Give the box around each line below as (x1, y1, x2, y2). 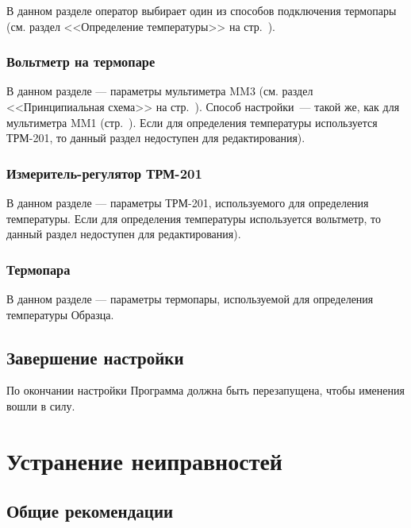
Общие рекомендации (6, 499, 174, 523)
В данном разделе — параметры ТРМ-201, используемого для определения (6, 195, 369, 210)
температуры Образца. (6, 306, 114, 322)
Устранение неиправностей (6, 444, 282, 476)
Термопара (6, 259, 71, 279)
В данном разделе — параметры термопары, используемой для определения (6, 291, 374, 306)
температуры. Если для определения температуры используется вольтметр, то (6, 210, 382, 226)
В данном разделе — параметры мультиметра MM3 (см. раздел (6, 83, 313, 99)
